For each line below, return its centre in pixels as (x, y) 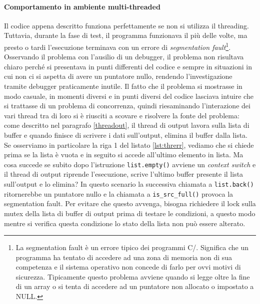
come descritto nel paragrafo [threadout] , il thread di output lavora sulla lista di (127, 125)
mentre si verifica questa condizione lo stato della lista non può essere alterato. (125, 223)
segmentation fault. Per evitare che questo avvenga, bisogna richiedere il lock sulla (130, 203)
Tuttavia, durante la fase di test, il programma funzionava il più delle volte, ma (126, 35)
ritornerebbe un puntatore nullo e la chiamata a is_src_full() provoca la (119, 193)
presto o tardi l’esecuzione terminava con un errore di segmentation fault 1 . (117, 46)
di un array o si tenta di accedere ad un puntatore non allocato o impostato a (135, 286)
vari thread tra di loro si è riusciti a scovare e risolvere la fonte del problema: (122, 115)
